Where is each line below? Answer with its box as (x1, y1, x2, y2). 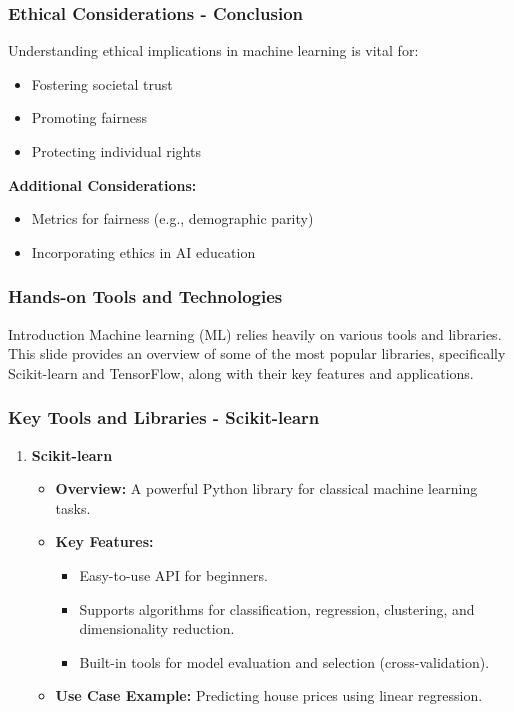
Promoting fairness (31, 107, 147, 128)
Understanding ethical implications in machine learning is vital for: (8, 40, 419, 61)
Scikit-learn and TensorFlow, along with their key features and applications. (8, 362, 474, 383)
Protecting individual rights (31, 141, 201, 161)
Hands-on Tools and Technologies (8, 284, 283, 309)
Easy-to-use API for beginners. (79, 564, 268, 585)
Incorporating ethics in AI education (31, 241, 256, 262)
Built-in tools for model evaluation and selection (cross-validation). (79, 651, 490, 672)
